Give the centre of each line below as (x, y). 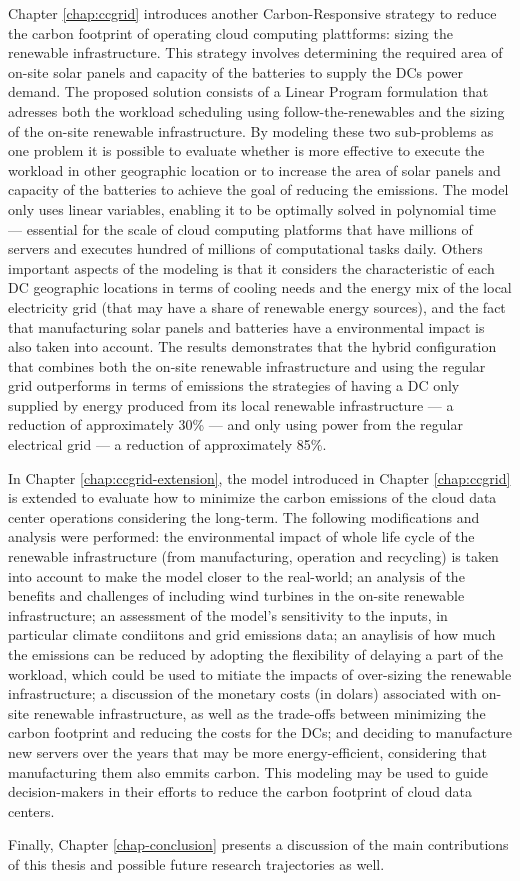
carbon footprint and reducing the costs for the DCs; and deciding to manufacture (260, 732)
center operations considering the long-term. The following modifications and (244, 516)
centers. (31, 810)
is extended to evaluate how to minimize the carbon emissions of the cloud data (252, 497)
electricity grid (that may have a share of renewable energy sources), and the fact (257, 306)
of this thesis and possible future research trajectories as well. (196, 863)
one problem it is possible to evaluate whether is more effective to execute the (246, 150)
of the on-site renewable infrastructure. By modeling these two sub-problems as (251, 130)
